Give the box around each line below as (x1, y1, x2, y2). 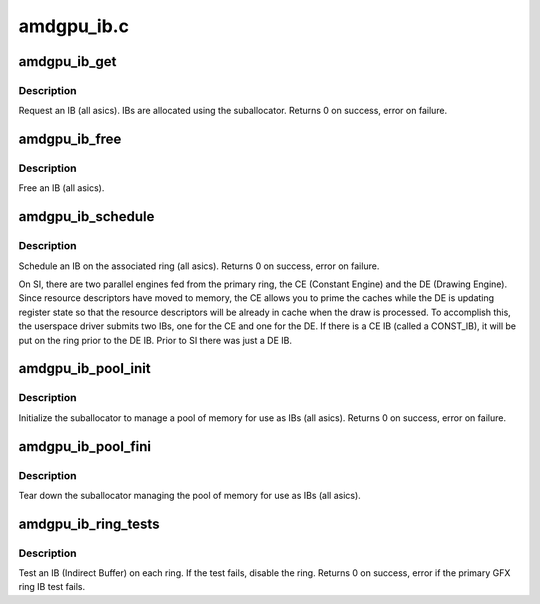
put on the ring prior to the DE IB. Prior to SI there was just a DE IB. (18, 334, 292, 346)
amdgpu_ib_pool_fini (18, 438, 152, 455)
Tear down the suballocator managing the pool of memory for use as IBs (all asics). (18, 489, 362, 501)
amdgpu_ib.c (18, 15, 130, 37)
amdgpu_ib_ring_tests (18, 515, 160, 532)
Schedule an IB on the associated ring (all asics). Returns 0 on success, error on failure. (18, 260, 380, 272)
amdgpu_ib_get (18, 53, 117, 70)
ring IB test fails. (18, 581, 85, 593)
